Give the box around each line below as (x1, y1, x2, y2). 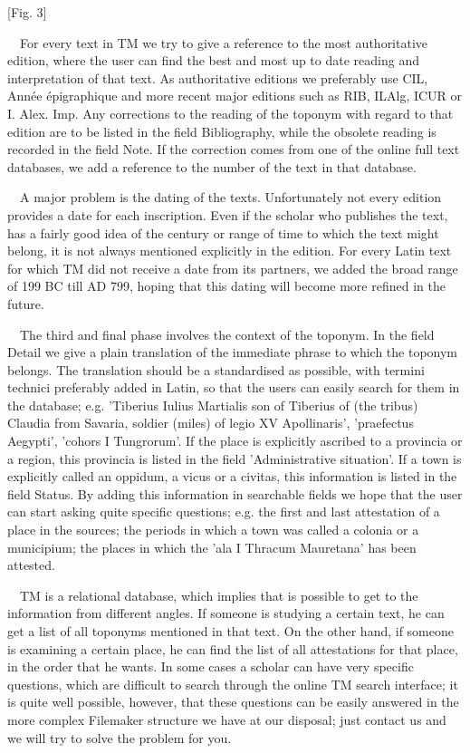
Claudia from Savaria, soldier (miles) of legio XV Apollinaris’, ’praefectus (7, 413, 414, 432)
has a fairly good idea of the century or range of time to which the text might (7, 223, 439, 242)
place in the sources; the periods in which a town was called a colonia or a (7, 520, 419, 539)
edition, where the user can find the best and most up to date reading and (7, 51, 419, 70)
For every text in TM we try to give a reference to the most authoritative (19, 33, 428, 52)
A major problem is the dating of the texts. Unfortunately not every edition (19, 188, 442, 207)
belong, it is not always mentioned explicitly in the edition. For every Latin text (7, 241, 452, 260)
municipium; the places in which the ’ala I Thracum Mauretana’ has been (7, 537, 417, 556)
